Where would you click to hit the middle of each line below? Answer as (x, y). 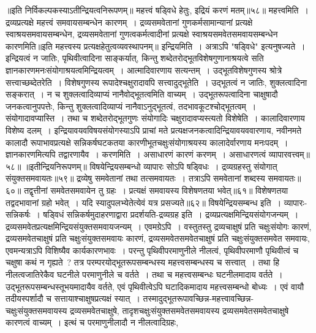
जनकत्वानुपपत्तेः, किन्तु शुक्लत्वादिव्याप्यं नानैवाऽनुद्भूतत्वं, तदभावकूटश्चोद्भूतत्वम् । (131, 106)
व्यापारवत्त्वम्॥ (289, 154)
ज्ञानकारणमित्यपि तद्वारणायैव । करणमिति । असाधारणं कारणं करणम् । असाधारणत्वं (136, 154)
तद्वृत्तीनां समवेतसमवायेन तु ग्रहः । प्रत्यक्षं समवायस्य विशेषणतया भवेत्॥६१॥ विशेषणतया (156, 190)
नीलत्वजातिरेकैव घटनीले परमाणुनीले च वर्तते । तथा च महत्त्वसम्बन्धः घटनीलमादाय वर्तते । (144, 274)
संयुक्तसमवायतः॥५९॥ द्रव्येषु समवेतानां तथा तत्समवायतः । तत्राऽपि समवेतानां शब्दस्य (135, 178)
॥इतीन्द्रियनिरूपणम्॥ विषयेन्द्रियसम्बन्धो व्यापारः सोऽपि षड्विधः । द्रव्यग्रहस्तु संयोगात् (151, 166)
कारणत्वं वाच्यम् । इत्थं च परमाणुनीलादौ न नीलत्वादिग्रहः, (92, 322)
